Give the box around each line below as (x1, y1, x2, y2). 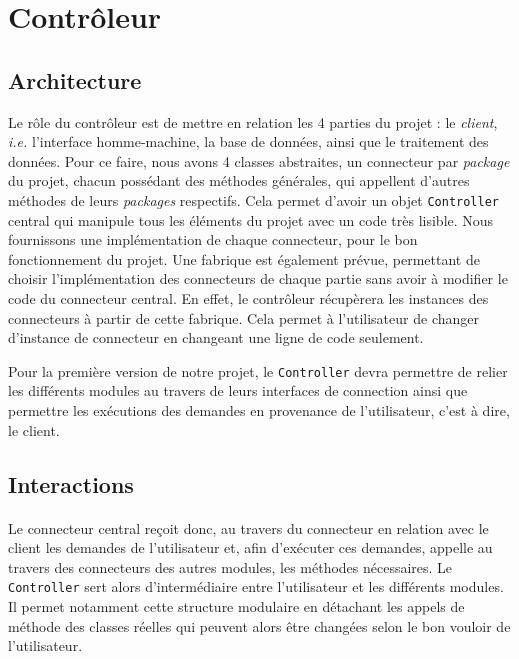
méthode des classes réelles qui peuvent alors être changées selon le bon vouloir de (8, 615, 511, 636)
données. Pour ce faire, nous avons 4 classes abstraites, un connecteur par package (8, 150, 510, 171)
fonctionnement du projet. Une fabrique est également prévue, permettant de (8, 248, 480, 269)
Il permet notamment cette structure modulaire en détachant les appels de (8, 596, 465, 617)
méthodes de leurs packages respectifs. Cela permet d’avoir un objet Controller (8, 189, 499, 210)
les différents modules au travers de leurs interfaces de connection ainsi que (8, 380, 468, 401)
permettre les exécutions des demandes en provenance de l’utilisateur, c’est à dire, (8, 400, 510, 421)
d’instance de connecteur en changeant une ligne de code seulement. (8, 327, 424, 348)
